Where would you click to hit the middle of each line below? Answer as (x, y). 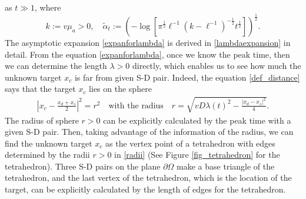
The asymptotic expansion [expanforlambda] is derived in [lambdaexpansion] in (148, 42)
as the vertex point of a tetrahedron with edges (190, 143)
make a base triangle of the (226, 166)
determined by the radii (47, 155)
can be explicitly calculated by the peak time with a (197, 120)
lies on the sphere (120, 89)
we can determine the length (56, 66)
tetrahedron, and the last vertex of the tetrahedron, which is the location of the (148, 178)
